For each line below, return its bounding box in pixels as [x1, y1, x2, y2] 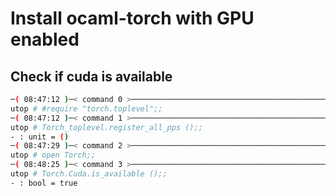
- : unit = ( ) [10, 132, 70, 142]
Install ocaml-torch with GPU [10, 7, 255, 30]
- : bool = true [10, 178, 78, 188]
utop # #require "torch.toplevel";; [10, 103, 163, 114]
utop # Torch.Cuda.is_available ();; [10, 169, 168, 179]
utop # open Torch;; [10, 150, 97, 161]
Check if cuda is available [10, 68, 173, 85]
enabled [10, 28, 80, 51]
